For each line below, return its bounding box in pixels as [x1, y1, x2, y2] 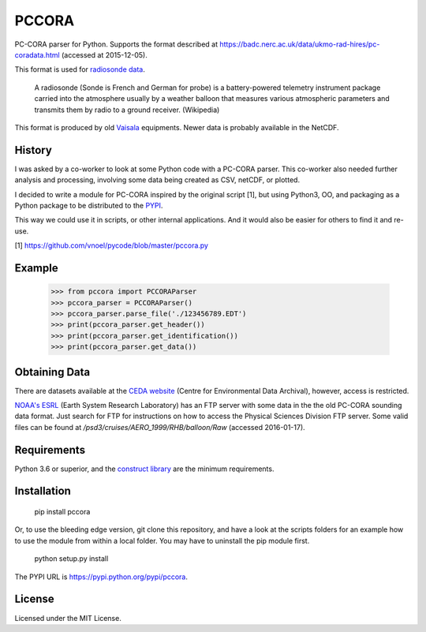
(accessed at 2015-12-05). [61, 50, 148, 59]
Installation [14, 484, 71, 498]
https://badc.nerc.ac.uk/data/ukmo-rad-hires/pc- [219, 39, 380, 49]
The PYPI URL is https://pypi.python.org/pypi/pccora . [14, 572, 189, 582]
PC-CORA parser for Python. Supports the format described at [14, 39, 219, 49]
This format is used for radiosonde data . [14, 65, 145, 74]
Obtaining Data [14, 365, 91, 379]
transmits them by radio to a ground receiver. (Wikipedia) [34, 105, 220, 114]
